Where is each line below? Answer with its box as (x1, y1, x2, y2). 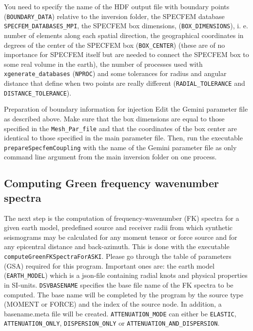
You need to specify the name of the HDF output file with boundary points (4, 1, 230, 11)
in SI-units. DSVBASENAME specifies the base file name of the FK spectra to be (4, 279, 234, 290)
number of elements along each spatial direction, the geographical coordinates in (4, 30, 244, 40)
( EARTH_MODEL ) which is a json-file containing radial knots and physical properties (4, 270, 248, 280)
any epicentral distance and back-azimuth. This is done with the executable (4, 241, 230, 252)
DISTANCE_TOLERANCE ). (4, 87, 72, 97)
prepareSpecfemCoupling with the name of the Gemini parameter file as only (4, 142, 237, 152)
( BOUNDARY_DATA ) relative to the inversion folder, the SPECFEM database (4, 11, 225, 21)
